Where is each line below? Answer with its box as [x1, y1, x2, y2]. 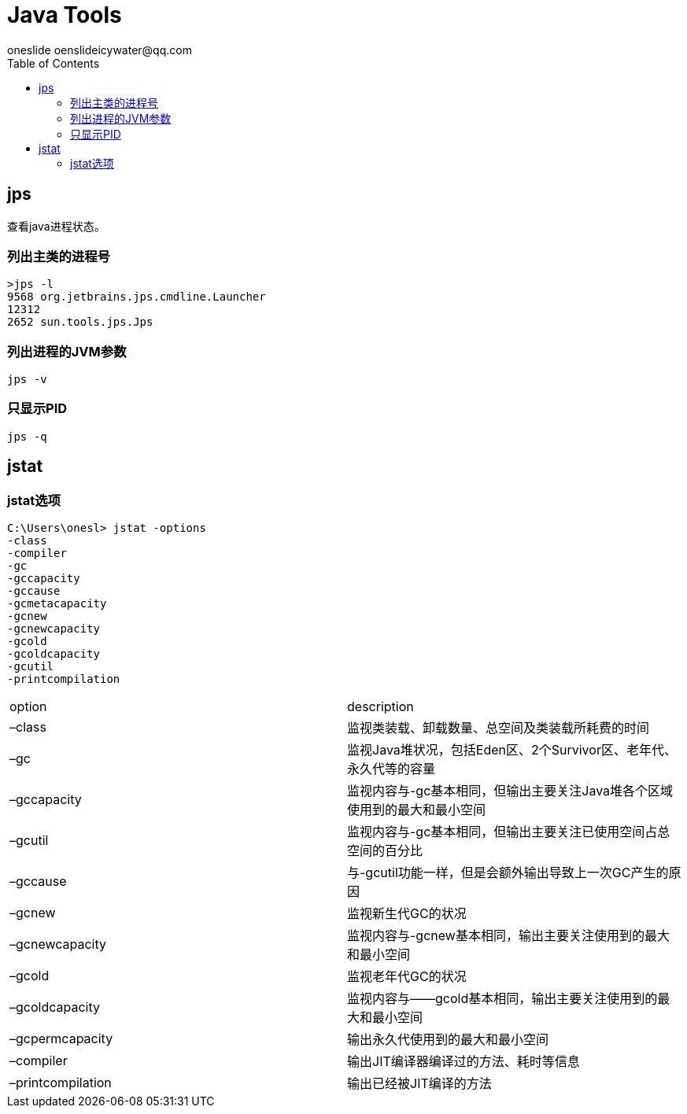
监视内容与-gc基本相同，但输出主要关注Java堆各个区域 [347, 783, 674, 799]
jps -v [7, 373, 47, 386]
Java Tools [7, 2, 122, 28]
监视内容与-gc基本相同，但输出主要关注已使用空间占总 [347, 824, 670, 840]
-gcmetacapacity [7, 597, 107, 610]
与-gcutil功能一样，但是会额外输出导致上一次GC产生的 [347, 865, 669, 881]
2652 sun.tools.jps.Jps [7, 315, 153, 329]
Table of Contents [7, 56, 100, 70]
